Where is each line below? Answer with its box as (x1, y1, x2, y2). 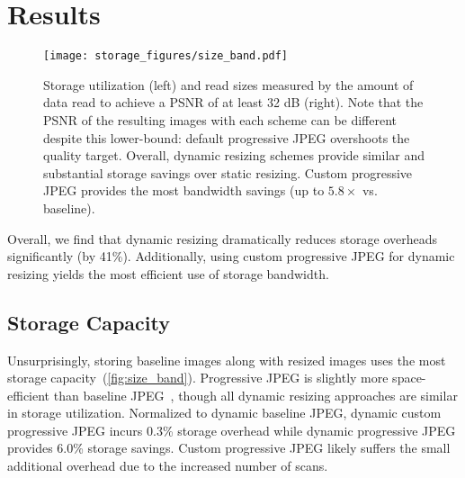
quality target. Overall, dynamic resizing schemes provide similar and (43, 146, 425, 165)
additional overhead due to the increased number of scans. (7, 456, 328, 475)
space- (392, 368, 426, 387)
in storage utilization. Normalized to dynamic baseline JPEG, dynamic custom (7, 403, 442, 422)
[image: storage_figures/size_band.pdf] (43, 50, 289, 63)
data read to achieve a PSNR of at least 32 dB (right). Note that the (43, 93, 424, 112)
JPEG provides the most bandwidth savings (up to (43, 181, 325, 200)
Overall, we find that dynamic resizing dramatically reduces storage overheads (7, 229, 438, 248)
